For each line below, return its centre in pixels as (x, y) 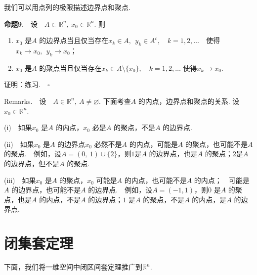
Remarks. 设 (25, 101)
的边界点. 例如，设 (120, 190)
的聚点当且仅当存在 (70, 68)
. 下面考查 (115, 101)
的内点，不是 (60, 199)
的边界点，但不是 (32, 163)
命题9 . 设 (21, 23)
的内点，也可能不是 (155, 180)
